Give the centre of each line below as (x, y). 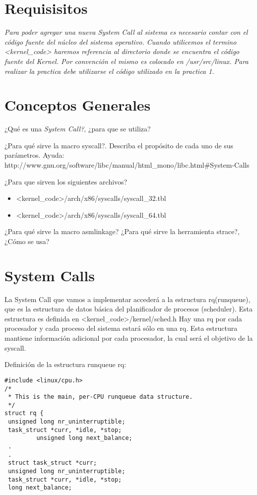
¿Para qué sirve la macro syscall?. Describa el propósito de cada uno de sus (119, 145)
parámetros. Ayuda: (34, 155)
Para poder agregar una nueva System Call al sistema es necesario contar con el (126, 32)
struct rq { (24, 413)
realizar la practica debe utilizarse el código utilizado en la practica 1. (109, 71)
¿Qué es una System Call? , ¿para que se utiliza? (78, 129)
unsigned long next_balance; (84, 438)
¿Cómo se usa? (27, 241)
